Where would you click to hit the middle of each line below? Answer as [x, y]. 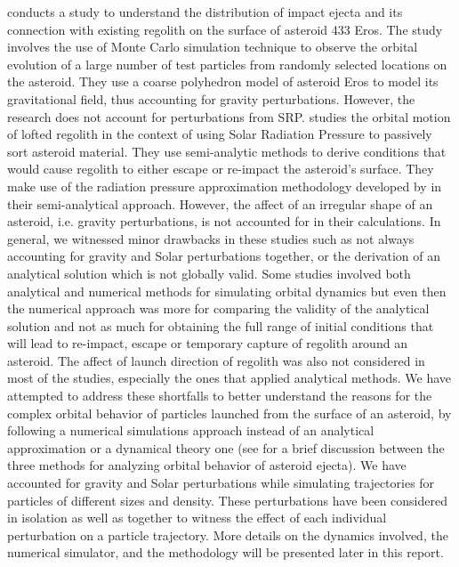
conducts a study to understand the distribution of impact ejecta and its [205, 12]
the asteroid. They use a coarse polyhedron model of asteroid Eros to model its [223, 81]
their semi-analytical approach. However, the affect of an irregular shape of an [220, 203]
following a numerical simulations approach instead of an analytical [191, 430]
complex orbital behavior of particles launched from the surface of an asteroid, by [229, 413]
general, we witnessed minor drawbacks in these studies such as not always [211, 238]
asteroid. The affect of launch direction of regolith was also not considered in [216, 360]
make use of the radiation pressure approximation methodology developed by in [225, 186]
